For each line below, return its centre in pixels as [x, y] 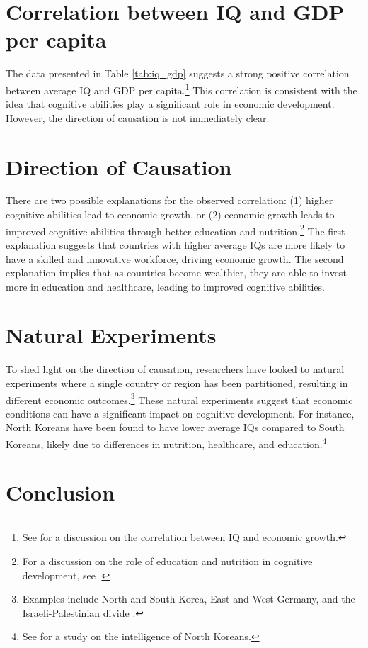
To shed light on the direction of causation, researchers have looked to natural [175, 369]
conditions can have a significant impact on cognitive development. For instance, [180, 413]
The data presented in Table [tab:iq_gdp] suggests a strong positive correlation [178, 73]
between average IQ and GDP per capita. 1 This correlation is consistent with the [182, 89]
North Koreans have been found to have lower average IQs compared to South [175, 427]
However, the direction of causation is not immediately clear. [138, 117]
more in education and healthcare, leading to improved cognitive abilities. [165, 286]
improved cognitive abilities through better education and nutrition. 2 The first [176, 230]
